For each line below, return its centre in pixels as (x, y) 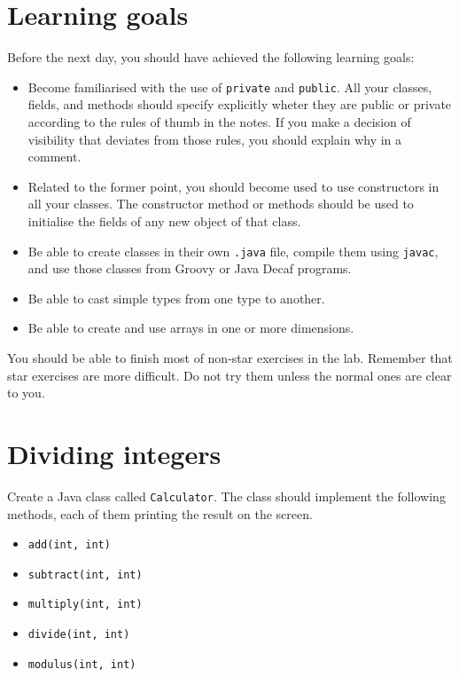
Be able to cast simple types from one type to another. (176, 298)
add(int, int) (69, 545)
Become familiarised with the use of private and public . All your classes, (230, 87)
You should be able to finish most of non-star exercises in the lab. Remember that (230, 357)
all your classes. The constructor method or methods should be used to (221, 204)
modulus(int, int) (82, 664)
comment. (54, 157)
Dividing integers (114, 453)
